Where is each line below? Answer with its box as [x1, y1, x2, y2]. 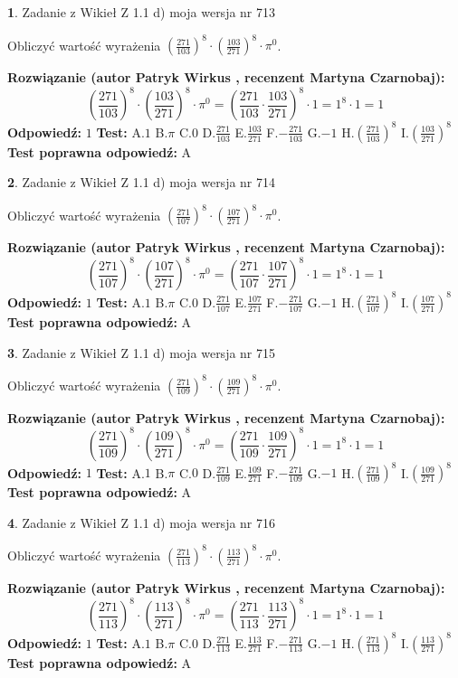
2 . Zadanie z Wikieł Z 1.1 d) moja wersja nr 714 [7, 173, 276, 192]
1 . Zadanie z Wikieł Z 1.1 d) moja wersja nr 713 [7, 3, 276, 21]
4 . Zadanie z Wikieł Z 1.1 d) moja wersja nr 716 [7, 513, 276, 532]
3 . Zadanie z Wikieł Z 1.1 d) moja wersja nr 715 [7, 343, 276, 362]
